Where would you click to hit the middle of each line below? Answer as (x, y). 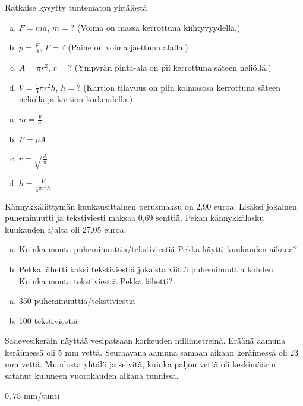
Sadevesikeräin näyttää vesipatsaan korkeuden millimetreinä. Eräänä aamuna (145, 340)
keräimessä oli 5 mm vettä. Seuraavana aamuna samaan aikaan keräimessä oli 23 (152, 352)
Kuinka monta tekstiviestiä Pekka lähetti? (96, 280)
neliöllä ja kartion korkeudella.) (76, 99)
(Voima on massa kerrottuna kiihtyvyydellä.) (159, 27)
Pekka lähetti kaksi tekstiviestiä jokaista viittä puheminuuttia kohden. (147, 269)
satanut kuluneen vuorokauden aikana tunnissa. (92, 375)
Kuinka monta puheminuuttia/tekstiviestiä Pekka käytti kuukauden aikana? (158, 249)
